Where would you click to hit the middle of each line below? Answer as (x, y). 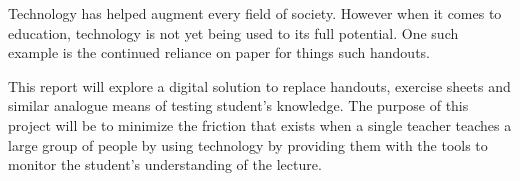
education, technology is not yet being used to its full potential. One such (233, 32)
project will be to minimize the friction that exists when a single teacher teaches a (260, 124)
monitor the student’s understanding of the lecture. (165, 164)
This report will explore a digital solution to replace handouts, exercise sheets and (259, 85)
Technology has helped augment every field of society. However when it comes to (255, 13)
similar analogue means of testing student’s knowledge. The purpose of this (238, 105)
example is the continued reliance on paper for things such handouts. (219, 52)
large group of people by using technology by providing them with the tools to (248, 144)
